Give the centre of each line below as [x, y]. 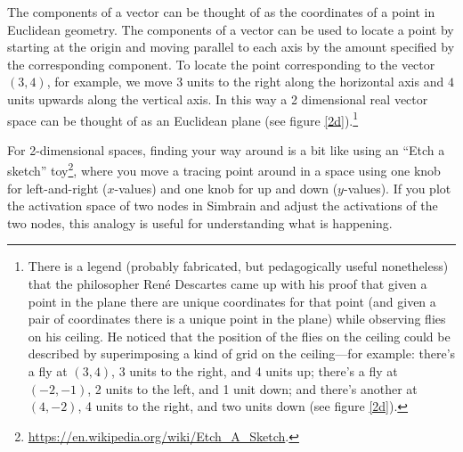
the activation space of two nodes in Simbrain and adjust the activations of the [223, 205]
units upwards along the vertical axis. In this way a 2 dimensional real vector [218, 99]
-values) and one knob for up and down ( [226, 188]
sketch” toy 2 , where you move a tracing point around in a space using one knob [224, 169]
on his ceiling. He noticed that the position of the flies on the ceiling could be [239, 336]
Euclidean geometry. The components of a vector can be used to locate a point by [231, 29]
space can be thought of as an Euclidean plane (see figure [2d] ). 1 [183, 119]
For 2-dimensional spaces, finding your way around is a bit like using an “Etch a [226, 149]
